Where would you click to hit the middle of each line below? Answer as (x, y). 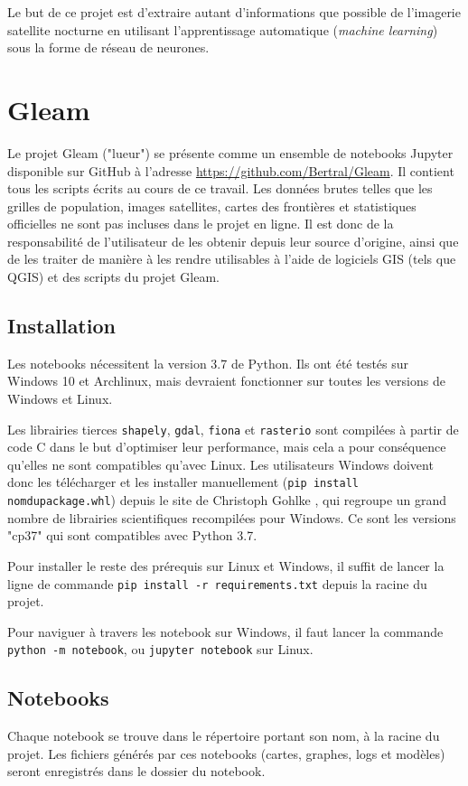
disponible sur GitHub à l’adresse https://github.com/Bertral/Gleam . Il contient (231, 170)
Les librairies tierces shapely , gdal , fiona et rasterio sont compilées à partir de (233, 429)
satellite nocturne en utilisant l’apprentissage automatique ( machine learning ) (223, 29)
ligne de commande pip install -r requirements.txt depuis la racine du (217, 583)
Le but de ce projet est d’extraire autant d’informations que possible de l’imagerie (234, 12)
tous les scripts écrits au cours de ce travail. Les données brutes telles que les (220, 188)
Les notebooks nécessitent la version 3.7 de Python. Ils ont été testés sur (208, 363)
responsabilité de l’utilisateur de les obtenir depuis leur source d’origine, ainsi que (233, 241)
